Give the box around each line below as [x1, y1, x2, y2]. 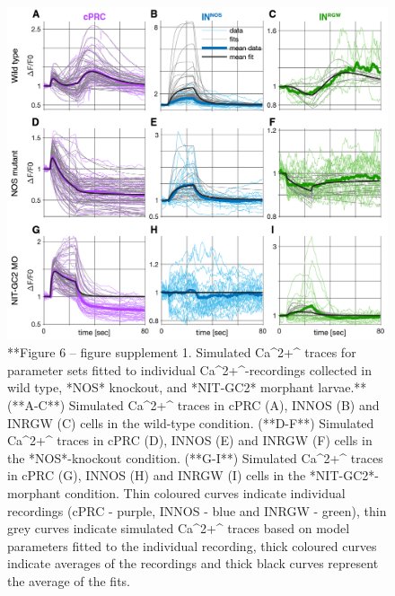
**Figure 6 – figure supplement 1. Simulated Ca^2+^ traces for [7, 343, 356, 362]
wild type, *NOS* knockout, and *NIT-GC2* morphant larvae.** [7, 378, 367, 397]
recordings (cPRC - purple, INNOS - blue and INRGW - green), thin [7, 501, 387, 520]
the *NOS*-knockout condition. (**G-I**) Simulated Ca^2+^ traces [7, 448, 383, 467]
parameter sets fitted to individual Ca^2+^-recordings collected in [7, 360, 373, 379]
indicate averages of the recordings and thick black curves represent [7, 554, 379, 573]
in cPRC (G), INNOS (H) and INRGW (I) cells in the [7, 466, 306, 485]
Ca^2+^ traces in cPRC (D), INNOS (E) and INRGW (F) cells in [7, 431, 373, 450]
